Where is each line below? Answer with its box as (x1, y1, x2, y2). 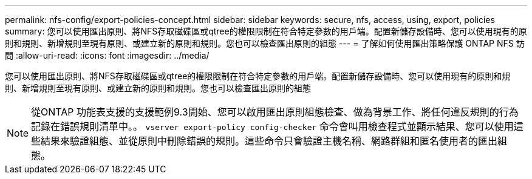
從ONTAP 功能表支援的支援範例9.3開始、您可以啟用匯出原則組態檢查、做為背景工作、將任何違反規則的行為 (31, 106, 519, 118)
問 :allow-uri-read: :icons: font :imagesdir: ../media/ (5, 50, 210, 60)
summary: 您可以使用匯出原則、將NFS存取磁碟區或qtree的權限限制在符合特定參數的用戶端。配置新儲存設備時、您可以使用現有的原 (5, 26, 527, 36)
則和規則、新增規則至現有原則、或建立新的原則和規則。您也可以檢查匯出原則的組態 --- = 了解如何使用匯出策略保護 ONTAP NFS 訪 (5, 38, 525, 48)
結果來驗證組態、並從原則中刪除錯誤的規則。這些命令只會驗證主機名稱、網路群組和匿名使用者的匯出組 (41, 135, 508, 147)
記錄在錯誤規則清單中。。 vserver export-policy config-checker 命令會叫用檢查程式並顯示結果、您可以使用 (31, 120, 514, 132)
